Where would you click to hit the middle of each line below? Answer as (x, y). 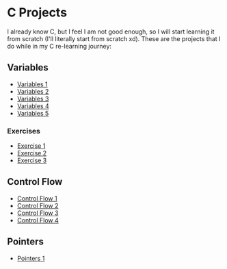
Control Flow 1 (37, 198)
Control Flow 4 (38, 220)
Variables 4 (33, 106)
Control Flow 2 (38, 205)
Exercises (24, 131)
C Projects (37, 13)
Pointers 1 (31, 258)
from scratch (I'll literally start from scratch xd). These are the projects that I (114, 38)
